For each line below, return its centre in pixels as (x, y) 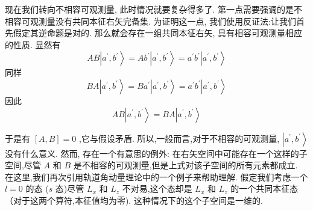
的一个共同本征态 (264, 188)
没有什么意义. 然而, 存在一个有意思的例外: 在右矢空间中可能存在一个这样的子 (156, 153)
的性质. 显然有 (33, 44)
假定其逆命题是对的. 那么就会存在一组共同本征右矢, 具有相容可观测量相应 (158, 33)
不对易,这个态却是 (157, 188)
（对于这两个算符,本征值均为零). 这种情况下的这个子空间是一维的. (134, 200)
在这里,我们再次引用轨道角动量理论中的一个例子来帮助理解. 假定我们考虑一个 (156, 176)
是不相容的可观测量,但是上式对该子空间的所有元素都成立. (185, 165)
